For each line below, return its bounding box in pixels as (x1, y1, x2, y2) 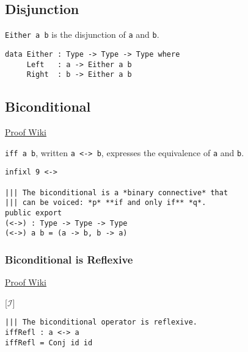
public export (5, 208, 62, 217)
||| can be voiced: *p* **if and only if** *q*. (5, 198, 206, 207)
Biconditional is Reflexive (5, 251, 133, 267)
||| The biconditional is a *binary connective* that (5, 188, 228, 197)
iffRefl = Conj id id (5, 338, 93, 347)
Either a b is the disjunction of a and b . (5, 28, 159, 41)
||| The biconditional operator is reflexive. (5, 318, 197, 327)
